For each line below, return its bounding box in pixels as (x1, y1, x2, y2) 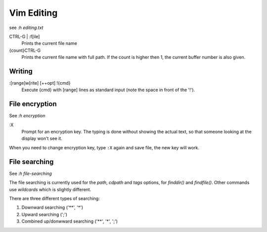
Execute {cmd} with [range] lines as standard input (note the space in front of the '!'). (21, 87, 195, 93)
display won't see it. (21, 135, 63, 141)
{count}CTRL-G (9, 47, 41, 53)
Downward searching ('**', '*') (21, 204, 84, 210)
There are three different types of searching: (9, 195, 100, 201)
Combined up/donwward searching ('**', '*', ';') (21, 218, 118, 224)
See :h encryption (9, 113, 45, 119)
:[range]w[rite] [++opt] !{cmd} (9, 80, 71, 86)
